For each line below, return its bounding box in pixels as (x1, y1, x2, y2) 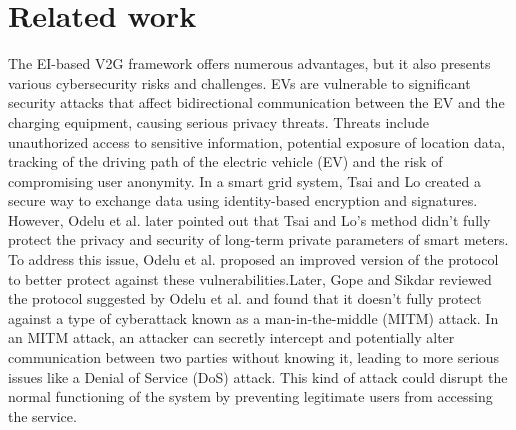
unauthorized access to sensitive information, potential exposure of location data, (8, 131, 506, 152)
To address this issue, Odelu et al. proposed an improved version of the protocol (8, 249, 499, 270)
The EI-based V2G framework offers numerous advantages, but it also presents (8, 53, 491, 74)
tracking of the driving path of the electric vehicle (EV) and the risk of (8, 151, 443, 172)
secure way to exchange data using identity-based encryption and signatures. (8, 190, 478, 211)
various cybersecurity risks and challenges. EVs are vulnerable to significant (8, 72, 471, 93)
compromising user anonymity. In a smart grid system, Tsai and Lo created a (8, 170, 481, 191)
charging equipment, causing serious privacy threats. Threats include (8, 111, 429, 132)
